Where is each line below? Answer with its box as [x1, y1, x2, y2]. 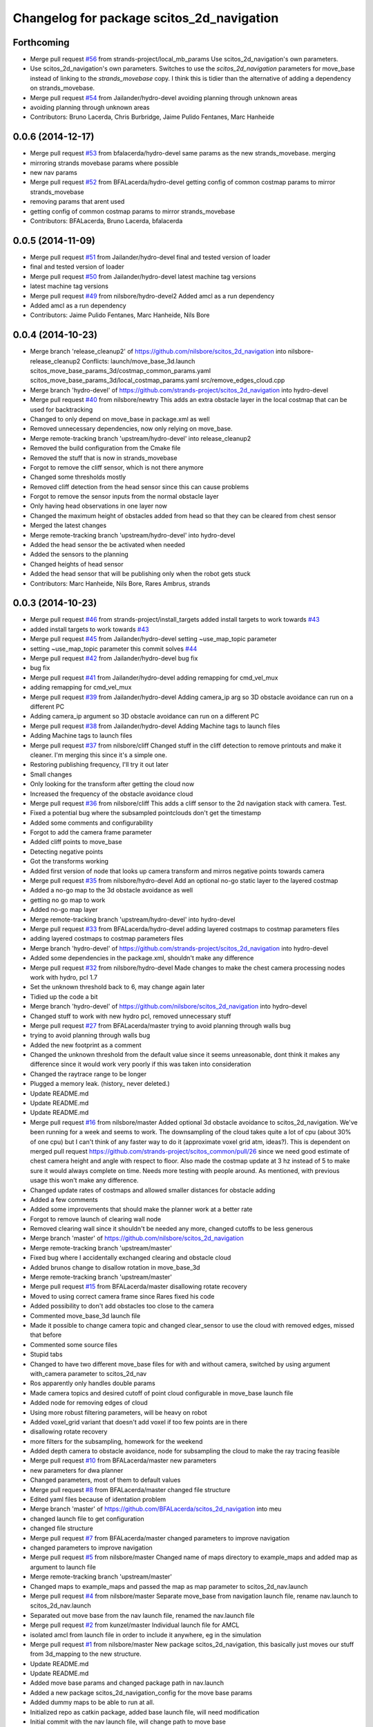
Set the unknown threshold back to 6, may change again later [30, 983, 205, 991]
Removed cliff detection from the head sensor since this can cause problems [30, 482, 249, 490]
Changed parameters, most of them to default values [30, 1476, 181, 1485]
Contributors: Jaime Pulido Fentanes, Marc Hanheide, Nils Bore [30, 311, 210, 319]
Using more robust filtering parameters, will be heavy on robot [30, 1408, 207, 1416]
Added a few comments [30, 1195, 98, 1203]
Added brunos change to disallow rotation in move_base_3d [30, 1263, 200, 1271]
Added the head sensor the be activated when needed [30, 541, 186, 549]
